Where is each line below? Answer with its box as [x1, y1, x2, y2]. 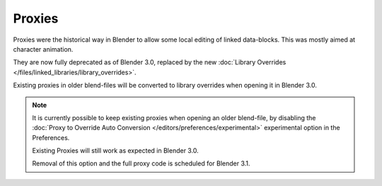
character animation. [13, 45, 74, 53]
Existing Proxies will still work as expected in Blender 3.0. [32, 146, 199, 155]
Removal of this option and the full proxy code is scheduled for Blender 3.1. [32, 159, 250, 168]
